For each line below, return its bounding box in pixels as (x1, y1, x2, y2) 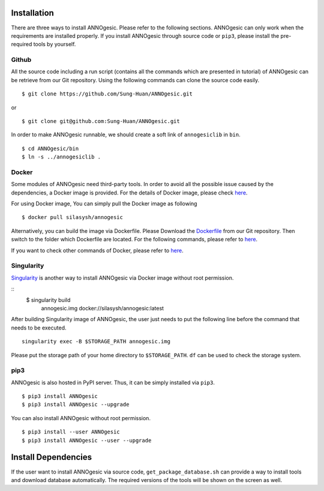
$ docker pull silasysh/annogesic (22, 214, 123, 221)
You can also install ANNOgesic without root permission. (11, 414, 151, 421)
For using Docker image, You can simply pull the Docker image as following (11, 200, 197, 207)
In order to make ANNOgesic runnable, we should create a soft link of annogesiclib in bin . (11, 131, 241, 138)
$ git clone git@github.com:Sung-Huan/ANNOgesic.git (22, 118, 180, 124)
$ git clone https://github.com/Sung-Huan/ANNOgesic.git (22, 91, 193, 97)
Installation (11, 8, 54, 18)
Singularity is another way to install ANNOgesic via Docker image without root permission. (11, 274, 234, 282)
